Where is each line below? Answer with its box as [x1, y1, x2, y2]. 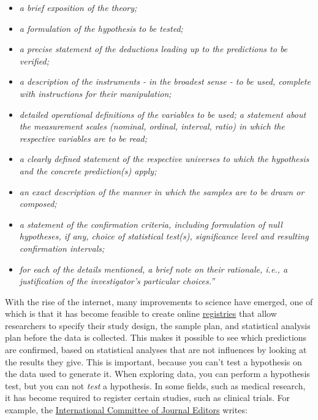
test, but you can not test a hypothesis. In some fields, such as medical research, [5, 379, 306, 392]
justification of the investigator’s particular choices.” [19, 274, 215, 287]
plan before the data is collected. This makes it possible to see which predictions [5, 331, 307, 344]
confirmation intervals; [19, 241, 105, 254]
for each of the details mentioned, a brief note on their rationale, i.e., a [19, 262, 288, 275]
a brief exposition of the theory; [19, 1, 137, 14]
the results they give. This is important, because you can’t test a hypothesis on [5, 355, 302, 368]
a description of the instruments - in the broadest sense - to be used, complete [19, 75, 311, 88]
